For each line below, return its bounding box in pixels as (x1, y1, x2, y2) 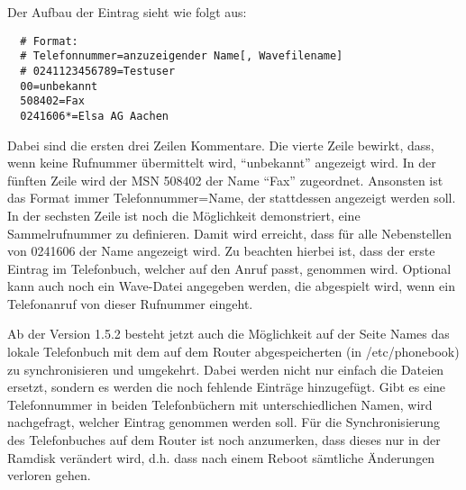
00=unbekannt (20, 79, 98, 93)
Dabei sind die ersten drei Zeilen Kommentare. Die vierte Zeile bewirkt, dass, (7, 135, 434, 154)
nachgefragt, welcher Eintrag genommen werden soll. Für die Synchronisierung (7, 413, 441, 431)
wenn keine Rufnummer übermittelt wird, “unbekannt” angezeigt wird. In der (7, 153, 436, 172)
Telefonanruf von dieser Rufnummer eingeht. (7, 294, 253, 313)
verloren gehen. (7, 466, 91, 485)
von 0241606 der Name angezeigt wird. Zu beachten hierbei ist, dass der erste (7, 241, 435, 260)
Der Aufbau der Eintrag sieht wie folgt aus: (7, 3, 247, 21)
